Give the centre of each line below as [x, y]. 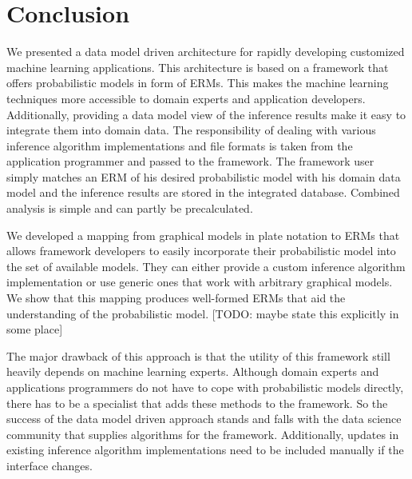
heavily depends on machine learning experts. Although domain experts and [193, 371]
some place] [35, 329]
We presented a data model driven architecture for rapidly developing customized [206, 52]
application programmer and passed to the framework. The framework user [190, 161]
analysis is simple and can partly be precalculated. [130, 208]
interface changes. [50, 465]
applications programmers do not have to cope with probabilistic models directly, [205, 387]
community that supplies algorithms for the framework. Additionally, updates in [203, 434]
